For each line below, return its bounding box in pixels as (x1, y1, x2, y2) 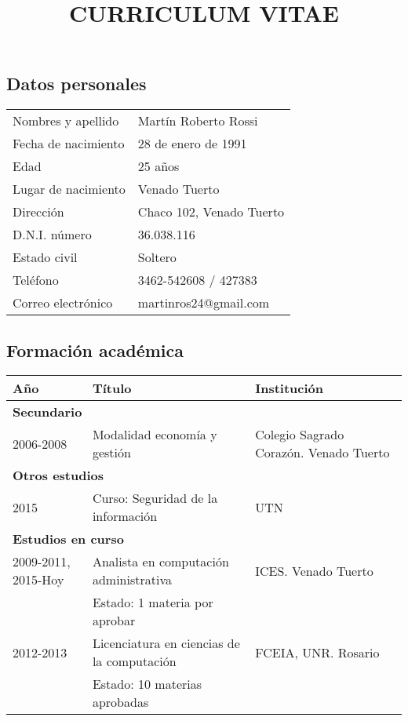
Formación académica (6, 337, 184, 362)
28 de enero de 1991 (137, 134, 247, 153)
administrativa (92, 570, 172, 589)
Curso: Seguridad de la (92, 489, 218, 508)
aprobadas (92, 693, 149, 712)
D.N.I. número (13, 225, 92, 244)
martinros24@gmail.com (137, 293, 270, 312)
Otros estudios (13, 466, 104, 485)
